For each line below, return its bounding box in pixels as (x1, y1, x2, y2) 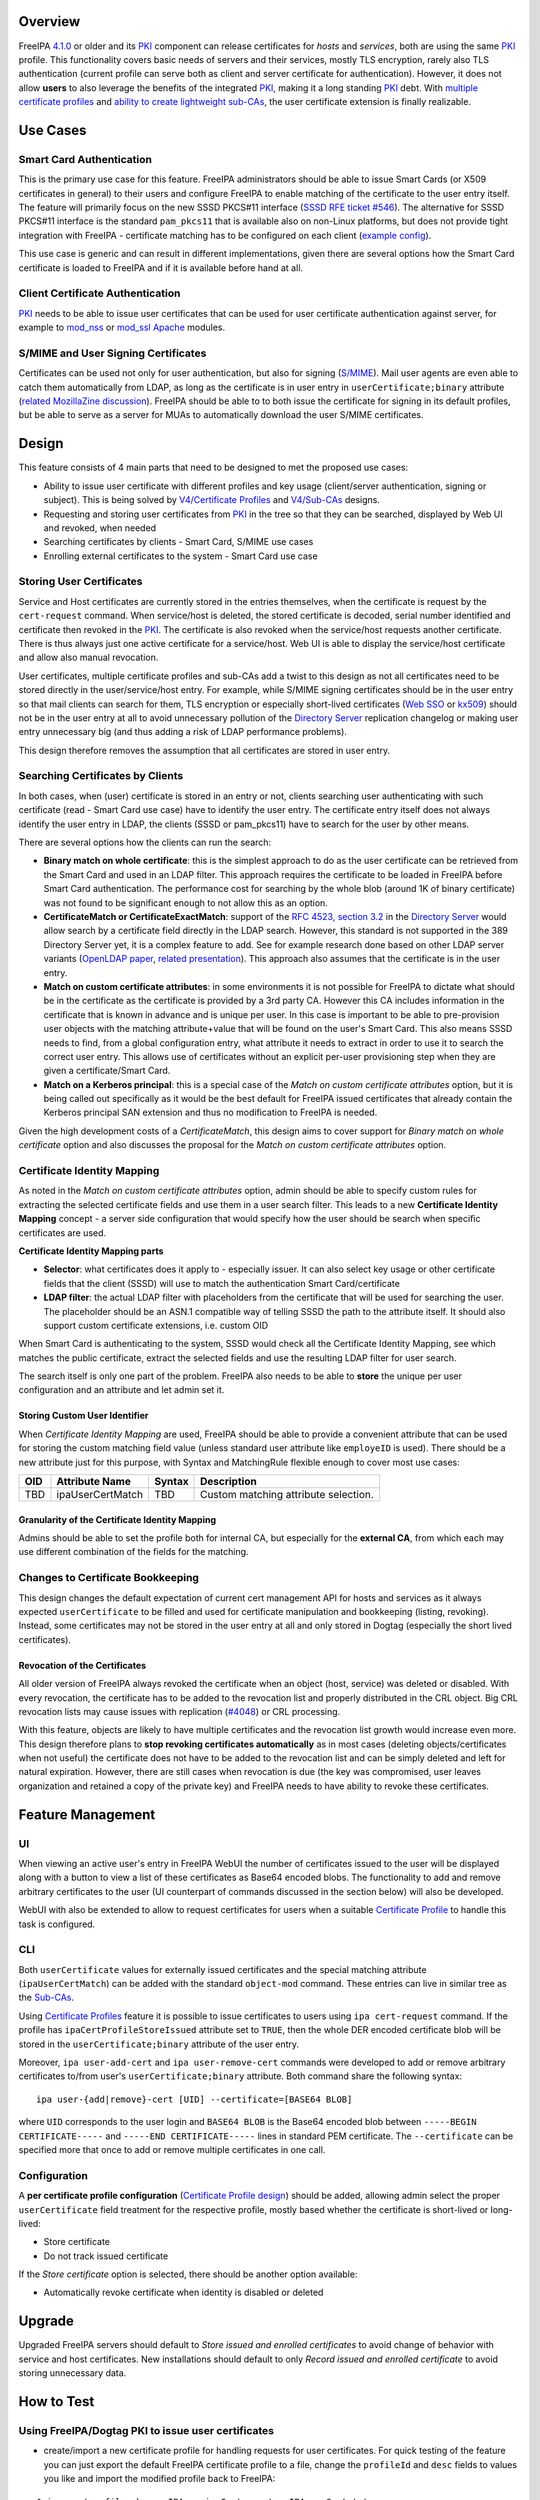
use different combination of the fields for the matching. (18, 1546, 249, 1558)
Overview (18, 13, 81, 30)
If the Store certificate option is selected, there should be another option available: (18, 2268, 358, 2280)
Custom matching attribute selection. (200, 1488, 374, 1502)
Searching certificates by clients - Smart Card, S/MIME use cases (43, 536, 314, 548)
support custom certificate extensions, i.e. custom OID (43, 1319, 269, 1331)
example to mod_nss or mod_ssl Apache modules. (18, 321, 225, 334)
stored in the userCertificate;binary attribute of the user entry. (18, 2038, 300, 2050)
